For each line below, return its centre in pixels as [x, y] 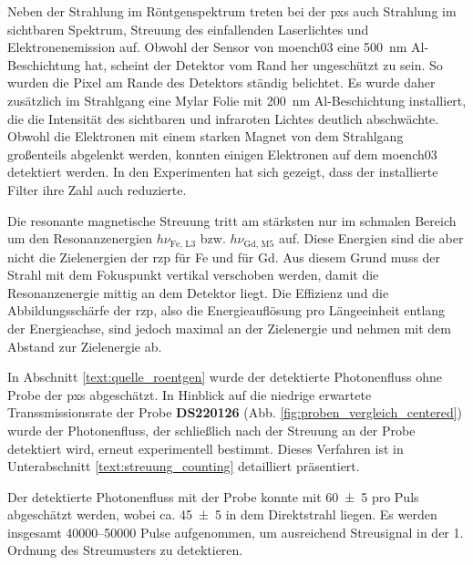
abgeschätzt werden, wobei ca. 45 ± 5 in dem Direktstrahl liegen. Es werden [222, 514]
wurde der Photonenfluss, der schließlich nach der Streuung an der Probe [211, 430]
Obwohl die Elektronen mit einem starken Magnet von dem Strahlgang [206, 136]
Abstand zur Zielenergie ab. [85, 346]
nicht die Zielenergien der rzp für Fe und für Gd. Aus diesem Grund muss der [224, 257]
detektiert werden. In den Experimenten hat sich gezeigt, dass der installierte [223, 172]
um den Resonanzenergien [80, 238]
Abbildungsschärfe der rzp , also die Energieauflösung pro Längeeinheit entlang [226, 310]
